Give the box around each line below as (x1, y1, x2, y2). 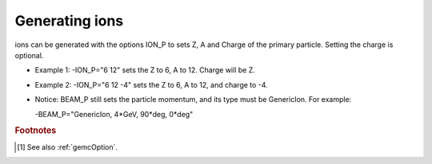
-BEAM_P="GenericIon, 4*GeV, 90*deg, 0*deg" (34, 109, 194, 119)
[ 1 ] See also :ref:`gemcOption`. (17, 142, 118, 151)
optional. (14, 50, 44, 60)
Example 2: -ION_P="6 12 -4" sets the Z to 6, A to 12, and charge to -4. (34, 80, 268, 89)
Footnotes (14, 125, 57, 136)
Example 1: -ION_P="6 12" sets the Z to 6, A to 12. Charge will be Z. (34, 65, 255, 75)
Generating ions (14, 12, 124, 29)
